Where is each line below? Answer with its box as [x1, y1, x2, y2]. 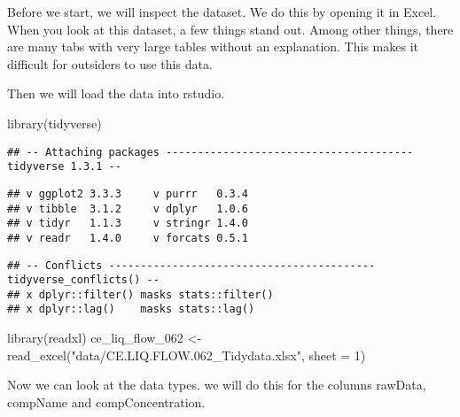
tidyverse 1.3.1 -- [7, 160, 121, 174]
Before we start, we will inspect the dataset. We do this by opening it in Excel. [7, 3, 437, 20]
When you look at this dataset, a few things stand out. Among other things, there [7, 19, 454, 38]
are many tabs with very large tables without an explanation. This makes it [7, 37, 418, 56]
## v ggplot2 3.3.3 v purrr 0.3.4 [7, 187, 249, 200]
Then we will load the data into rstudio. [7, 84, 225, 103]
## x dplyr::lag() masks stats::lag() [7, 303, 255, 316]
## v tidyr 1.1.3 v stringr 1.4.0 [7, 217, 249, 230]
